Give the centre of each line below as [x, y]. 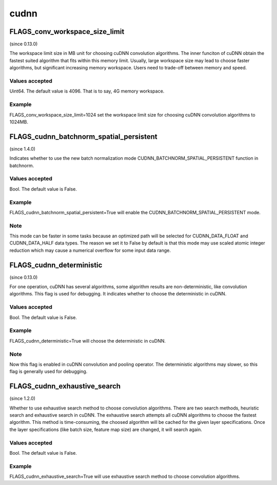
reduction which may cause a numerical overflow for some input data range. [90, 250]
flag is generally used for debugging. [48, 371]
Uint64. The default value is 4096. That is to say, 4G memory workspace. [87, 91]
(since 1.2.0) [23, 399]
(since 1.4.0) [23, 148]
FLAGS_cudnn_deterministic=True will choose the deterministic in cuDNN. [88, 341]
